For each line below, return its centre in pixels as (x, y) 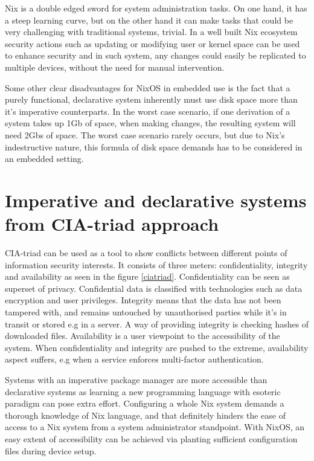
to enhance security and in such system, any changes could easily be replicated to (155, 55)
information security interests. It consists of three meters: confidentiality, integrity (156, 264)
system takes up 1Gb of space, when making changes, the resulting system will (150, 123)
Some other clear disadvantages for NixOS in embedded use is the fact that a (148, 87)
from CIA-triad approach (112, 224)
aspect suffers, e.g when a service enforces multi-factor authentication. (134, 359)
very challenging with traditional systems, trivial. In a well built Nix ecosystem (151, 32)
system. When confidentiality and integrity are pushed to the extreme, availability (157, 347)
